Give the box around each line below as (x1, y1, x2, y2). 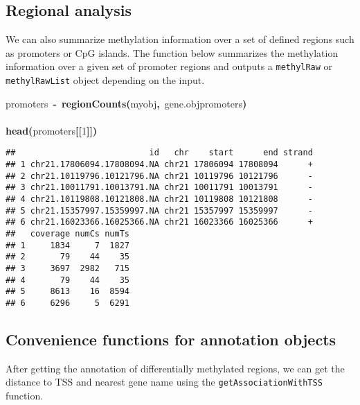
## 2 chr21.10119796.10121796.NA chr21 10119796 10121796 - (6, 171, 313, 181)
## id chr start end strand (6, 148, 313, 158)
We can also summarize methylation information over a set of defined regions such (6, 32, 354, 46)
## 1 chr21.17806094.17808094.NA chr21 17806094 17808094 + (6, 160, 313, 170)
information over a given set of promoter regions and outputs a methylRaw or (6, 59, 333, 74)
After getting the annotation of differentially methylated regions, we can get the (6, 361, 345, 375)
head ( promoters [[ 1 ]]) (6, 123, 98, 137)
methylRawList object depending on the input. (6, 73, 205, 87)
